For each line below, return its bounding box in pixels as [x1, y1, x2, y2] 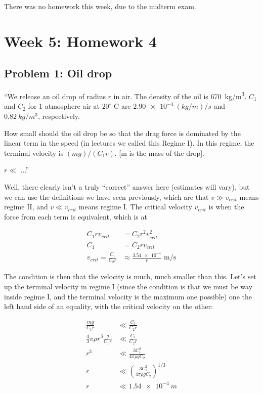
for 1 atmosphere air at [28, 101, 100, 111]
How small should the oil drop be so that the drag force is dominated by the [4, 127, 241, 138]
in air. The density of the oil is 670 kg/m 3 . [113, 90, 247, 101]
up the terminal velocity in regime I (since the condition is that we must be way [4, 281, 253, 292]
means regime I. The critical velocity [78, 201, 192, 212]
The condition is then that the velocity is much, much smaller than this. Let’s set [4, 271, 256, 282]
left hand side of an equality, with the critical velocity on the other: [4, 301, 213, 312]
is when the [208, 201, 244, 212]
